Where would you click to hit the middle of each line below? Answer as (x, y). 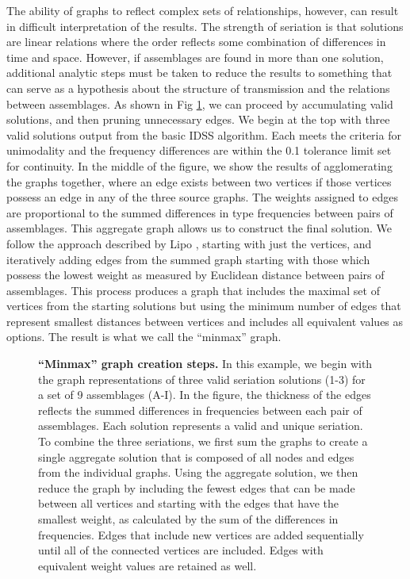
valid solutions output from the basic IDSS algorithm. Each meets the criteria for (204, 134)
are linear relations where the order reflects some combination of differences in (196, 42)
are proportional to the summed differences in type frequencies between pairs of (200, 212)
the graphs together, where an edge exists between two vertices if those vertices (199, 181)
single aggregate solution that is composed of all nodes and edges (196, 456)
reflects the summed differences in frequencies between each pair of (200, 410)
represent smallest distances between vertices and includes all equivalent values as (205, 321)
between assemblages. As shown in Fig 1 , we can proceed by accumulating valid (200, 104)
